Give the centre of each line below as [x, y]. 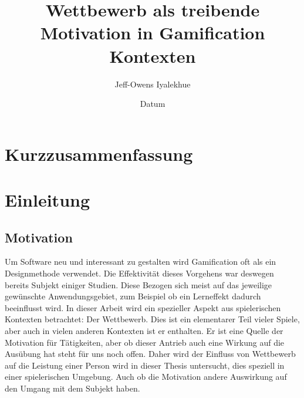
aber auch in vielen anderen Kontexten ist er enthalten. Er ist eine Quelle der [144, 331]
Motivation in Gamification [153, 33]
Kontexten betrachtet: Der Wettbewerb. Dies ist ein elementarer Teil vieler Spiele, [152, 319]
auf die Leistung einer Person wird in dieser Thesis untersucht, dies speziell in [145, 365]
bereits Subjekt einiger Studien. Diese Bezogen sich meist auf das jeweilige [139, 284]
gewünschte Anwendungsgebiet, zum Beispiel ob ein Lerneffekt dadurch [133, 296]
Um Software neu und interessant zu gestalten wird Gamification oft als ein [141, 262]
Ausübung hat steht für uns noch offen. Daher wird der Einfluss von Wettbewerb [150, 354]
